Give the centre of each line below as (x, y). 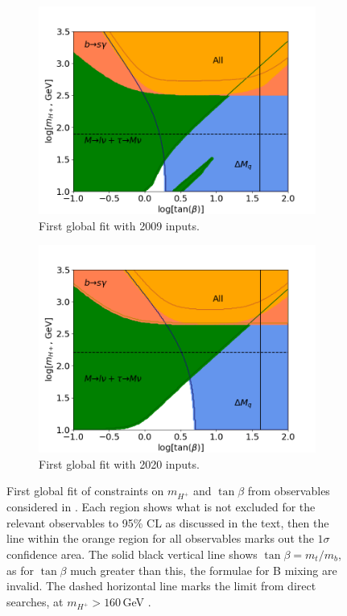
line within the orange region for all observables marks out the (160, 538)
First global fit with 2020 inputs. (119, 463)
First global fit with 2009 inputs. (119, 225)
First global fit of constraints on (85, 491)
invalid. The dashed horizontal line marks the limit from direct (161, 586)
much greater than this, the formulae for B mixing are (204, 570)
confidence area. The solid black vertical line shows (132, 554)
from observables (289, 491)
